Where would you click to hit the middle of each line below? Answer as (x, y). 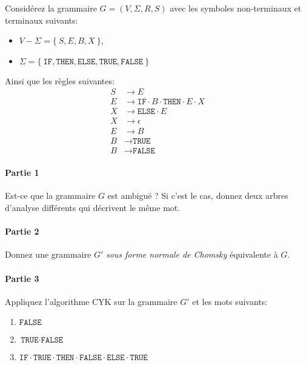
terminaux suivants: (42, 20)
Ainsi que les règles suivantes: (60, 80)
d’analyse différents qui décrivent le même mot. (93, 207)
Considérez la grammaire (51, 8)
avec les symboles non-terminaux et (236, 8)
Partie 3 (22, 278)
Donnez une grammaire (48, 254)
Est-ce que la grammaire (50, 196)
